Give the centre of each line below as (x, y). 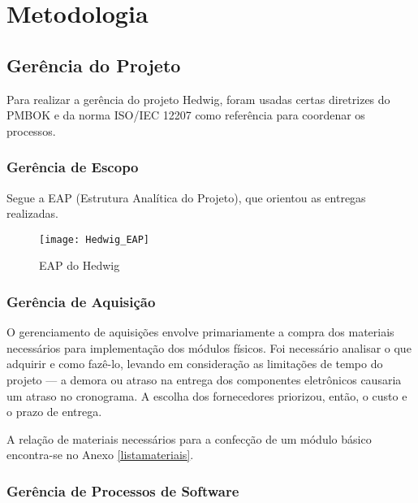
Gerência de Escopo (73, 167)
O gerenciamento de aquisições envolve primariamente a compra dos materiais (200, 332)
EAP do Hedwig (80, 265)
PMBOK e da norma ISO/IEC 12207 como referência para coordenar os (186, 115)
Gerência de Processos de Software (123, 490)
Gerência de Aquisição (81, 301)
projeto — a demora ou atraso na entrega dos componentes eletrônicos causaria (204, 380)
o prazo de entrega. (54, 412)
